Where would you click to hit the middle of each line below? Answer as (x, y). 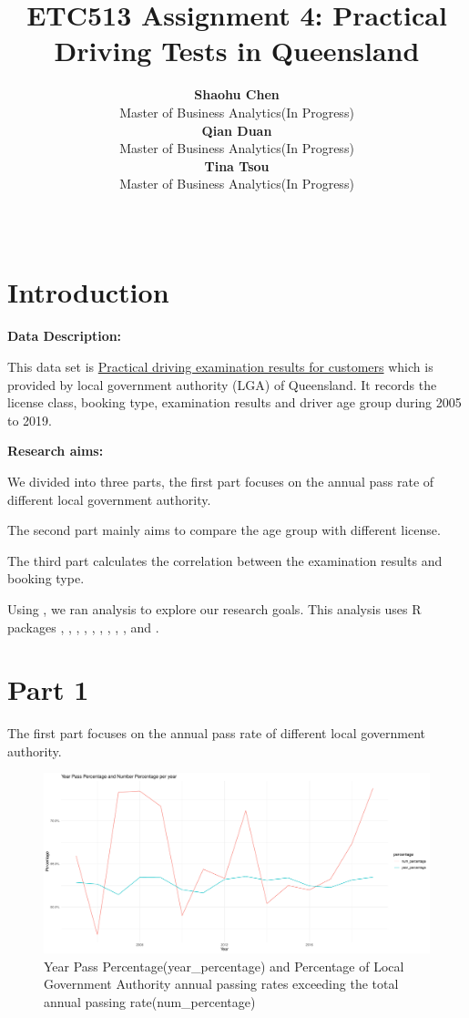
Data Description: (65, 336)
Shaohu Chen (237, 94)
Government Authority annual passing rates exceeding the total (221, 984)
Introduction (88, 292)
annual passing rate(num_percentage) (150, 1001)
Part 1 (48, 689)
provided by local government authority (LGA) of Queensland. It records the (222, 384)
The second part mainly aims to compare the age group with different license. (224, 530)
